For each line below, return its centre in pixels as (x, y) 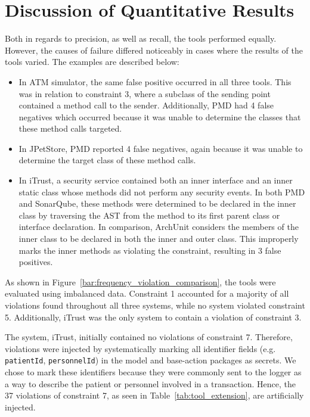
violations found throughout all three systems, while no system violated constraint (155, 305)
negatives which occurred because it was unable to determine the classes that (160, 116)
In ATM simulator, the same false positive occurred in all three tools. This (155, 81)
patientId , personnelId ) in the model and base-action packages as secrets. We (151, 360)
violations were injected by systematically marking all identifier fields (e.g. (140, 348)
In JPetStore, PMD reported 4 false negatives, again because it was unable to (161, 148)
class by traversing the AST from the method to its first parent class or (149, 215)
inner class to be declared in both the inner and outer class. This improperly (159, 239)
